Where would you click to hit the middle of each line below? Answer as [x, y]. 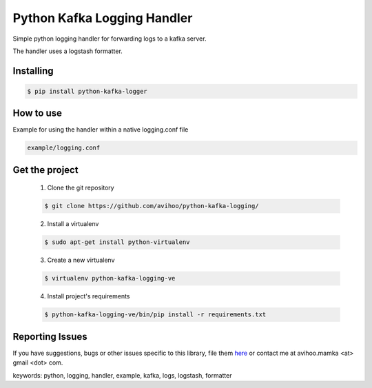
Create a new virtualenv [81, 260]
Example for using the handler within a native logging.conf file [101, 130]
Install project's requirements [89, 296]
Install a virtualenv [73, 224]
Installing [33, 71]
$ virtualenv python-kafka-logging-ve [110, 278]
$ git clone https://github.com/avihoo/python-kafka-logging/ [152, 206]
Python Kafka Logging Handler [103, 18]
